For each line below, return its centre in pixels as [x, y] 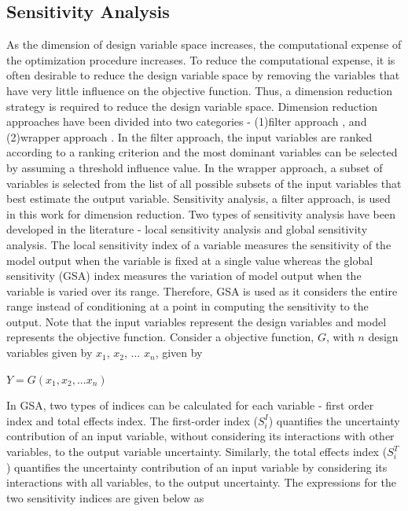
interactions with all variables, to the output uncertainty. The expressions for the [202, 482]
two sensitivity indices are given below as [105, 497]
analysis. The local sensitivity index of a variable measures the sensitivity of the [199, 244]
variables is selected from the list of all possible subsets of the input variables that [204, 183]
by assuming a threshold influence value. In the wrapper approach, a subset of [195, 167]
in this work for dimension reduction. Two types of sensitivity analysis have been [201, 213]
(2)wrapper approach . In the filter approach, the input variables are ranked [189, 136]
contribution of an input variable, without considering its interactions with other [200, 436]
